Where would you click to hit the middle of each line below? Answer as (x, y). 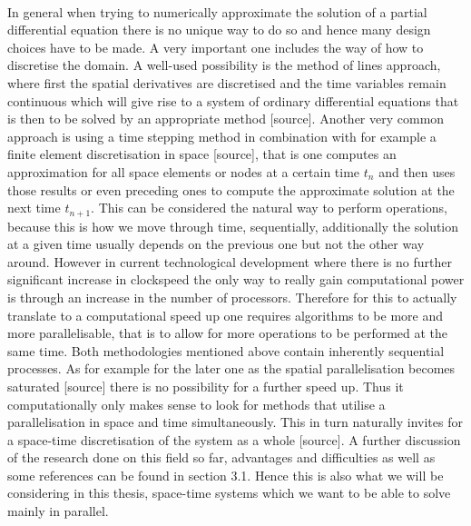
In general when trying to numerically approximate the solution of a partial (217, 11)
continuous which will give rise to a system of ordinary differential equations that (233, 100)
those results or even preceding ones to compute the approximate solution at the (231, 189)
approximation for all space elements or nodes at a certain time (184, 171)
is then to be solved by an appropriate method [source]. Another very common (226, 119)
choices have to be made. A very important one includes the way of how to (216, 47)
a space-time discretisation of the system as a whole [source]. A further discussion (234, 439)
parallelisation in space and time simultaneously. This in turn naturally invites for (235, 422)
